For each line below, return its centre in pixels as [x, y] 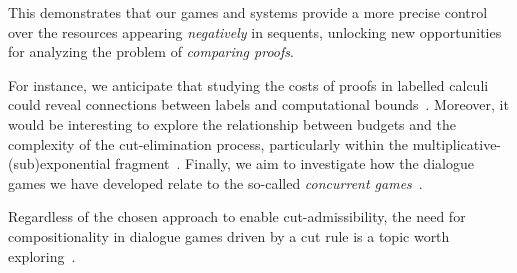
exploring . [42, 255]
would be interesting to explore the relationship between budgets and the [232, 123]
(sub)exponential [59, 163]
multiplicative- [457, 143]
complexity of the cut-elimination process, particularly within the [208, 143]
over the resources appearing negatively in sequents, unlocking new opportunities [255, 31]
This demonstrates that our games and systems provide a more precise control [248, 12]
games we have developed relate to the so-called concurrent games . [215, 182]
